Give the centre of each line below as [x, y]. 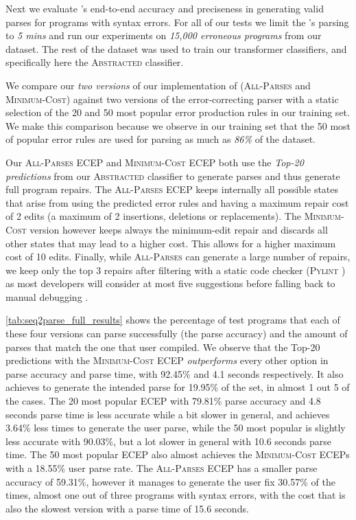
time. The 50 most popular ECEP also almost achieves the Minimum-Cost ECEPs [178, 454]
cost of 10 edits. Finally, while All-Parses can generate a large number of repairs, [178, 257]
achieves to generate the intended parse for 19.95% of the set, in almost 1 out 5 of [178, 387]
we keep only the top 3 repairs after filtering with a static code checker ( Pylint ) [176, 270]
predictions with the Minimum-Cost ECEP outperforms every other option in [167, 360]
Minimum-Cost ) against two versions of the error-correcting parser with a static [172, 99]
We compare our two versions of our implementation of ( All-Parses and [158, 85]
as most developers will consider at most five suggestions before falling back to [170, 283]
